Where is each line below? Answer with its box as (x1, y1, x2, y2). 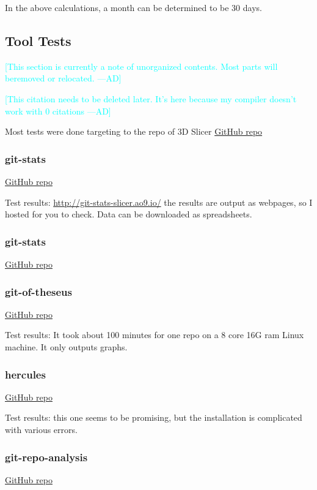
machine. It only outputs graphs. (5, 340, 128, 353)
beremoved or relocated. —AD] (5, 72, 122, 85)
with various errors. (5, 423, 78, 435)
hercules (5, 366, 46, 382)
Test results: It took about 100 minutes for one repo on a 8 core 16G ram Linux (5, 328, 304, 341)
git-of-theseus (5, 284, 72, 299)
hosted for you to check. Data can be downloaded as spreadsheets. (5, 208, 252, 221)
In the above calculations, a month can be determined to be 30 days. (5, 1, 262, 13)
